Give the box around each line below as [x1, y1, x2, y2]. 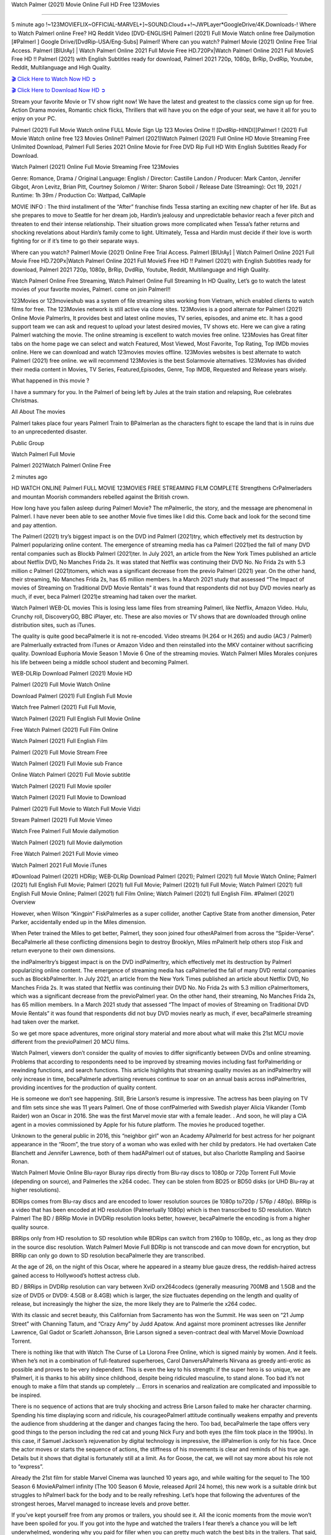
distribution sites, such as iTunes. [11, 621, 96, 629]
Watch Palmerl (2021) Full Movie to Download [11, 794, 126, 801]
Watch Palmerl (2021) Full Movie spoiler [11, 782, 112, 790]
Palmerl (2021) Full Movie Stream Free [11, 748, 108, 756]
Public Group [11, 439, 45, 446]
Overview [11, 898, 36, 906]
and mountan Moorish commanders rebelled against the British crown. [11, 493, 189, 500]
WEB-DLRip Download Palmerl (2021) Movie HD [11, 669, 132, 677]
